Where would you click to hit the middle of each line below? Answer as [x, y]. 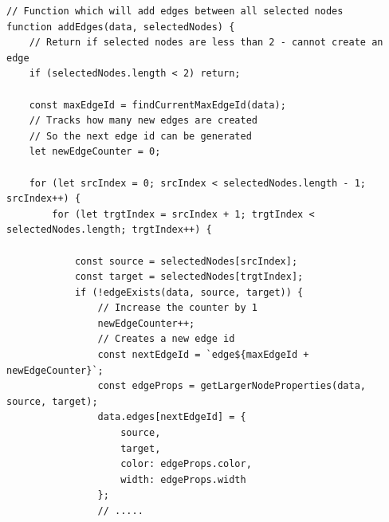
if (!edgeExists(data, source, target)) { [189, 292]
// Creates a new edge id [166, 339]
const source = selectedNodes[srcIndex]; [186, 261]
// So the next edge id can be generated [140, 136]
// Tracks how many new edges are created [143, 121]
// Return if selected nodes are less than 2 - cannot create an [206, 43]
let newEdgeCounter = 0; [95, 152]
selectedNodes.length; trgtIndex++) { [109, 230]
